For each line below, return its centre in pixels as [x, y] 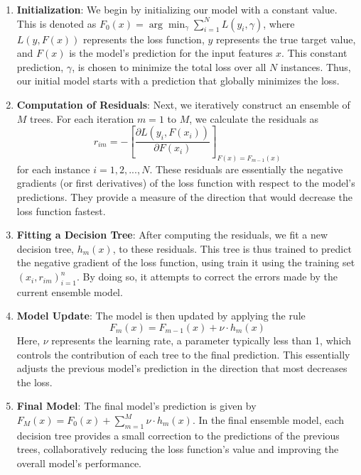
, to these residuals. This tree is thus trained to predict [232, 248]
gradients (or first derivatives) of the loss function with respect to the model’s [186, 183]
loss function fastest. [61, 211]
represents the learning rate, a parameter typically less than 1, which [201, 340]
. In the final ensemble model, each [268, 420]
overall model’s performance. [79, 463]
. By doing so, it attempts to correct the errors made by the [207, 277]
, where [279, 23]
